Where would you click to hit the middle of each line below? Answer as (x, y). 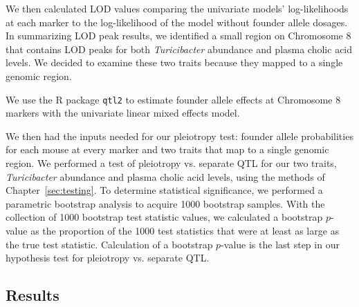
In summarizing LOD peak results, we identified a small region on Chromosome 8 (178, 36)
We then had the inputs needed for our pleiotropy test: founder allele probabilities (179, 136)
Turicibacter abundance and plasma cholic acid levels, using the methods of (165, 176)
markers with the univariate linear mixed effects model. (123, 113)
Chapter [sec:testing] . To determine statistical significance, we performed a (164, 190)
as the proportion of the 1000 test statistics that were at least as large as (185, 230)
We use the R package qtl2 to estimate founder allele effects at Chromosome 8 (173, 99)
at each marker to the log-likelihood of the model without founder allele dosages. (177, 22)
